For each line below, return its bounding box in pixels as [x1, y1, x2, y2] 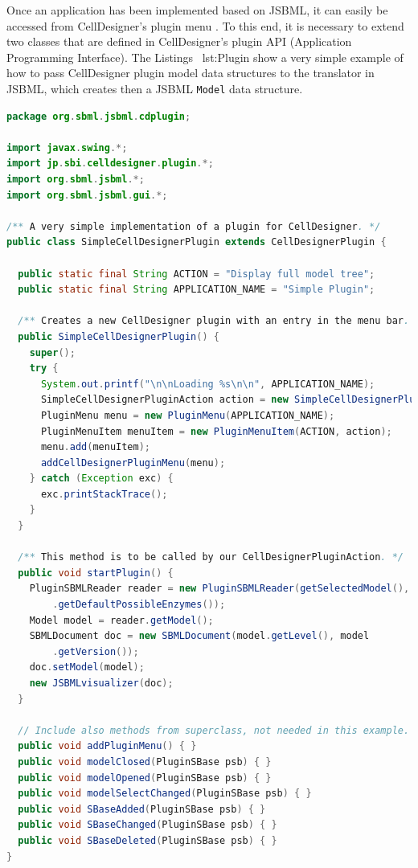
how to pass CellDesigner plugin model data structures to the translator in [6, 64, 375, 81]
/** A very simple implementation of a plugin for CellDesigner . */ [6, 220, 381, 232]
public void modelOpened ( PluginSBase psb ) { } [18, 772, 272, 784]
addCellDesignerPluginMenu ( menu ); [40, 457, 226, 469]
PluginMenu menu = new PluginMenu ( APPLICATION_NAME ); [40, 409, 335, 421]
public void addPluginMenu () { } [18, 740, 197, 752]
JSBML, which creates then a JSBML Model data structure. [6, 80, 303, 96]
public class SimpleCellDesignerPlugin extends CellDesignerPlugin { [6, 236, 387, 248]
